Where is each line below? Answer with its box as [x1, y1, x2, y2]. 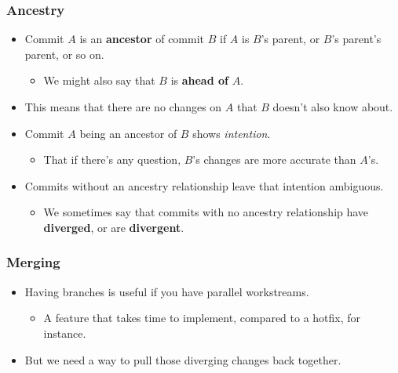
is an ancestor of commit [79, 31, 205, 47]
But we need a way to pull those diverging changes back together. [24, 351, 341, 368]
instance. [43, 324, 86, 341]
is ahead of [170, 72, 228, 89]
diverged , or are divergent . [43, 219, 184, 235]
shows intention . [192, 125, 271, 141]
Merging [6, 252, 60, 272]
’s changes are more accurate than [192, 151, 356, 168]
